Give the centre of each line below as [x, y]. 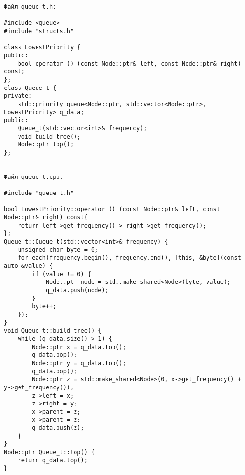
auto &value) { [28, 266]
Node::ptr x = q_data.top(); [79, 347]
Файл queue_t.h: [30, 7]
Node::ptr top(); [46, 145]
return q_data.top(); [53, 460]
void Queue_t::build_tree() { [53, 331]
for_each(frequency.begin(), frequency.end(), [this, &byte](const [129, 258]
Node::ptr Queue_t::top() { [49, 452]
